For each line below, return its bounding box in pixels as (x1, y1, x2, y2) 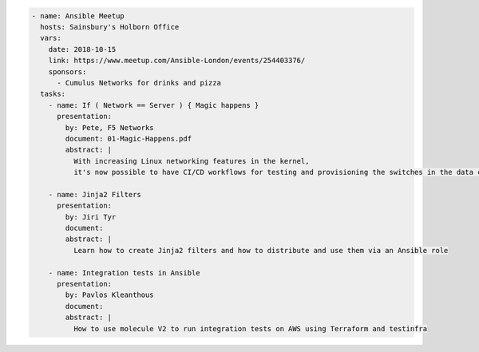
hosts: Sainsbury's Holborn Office (40, 22, 180, 31)
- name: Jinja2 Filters (48, 190, 141, 199)
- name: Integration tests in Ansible (48, 268, 200, 277)
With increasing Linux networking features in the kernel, (73, 156, 310, 165)
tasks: (40, 89, 66, 99)
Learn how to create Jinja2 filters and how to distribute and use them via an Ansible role (73, 246, 449, 255)
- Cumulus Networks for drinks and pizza (57, 78, 221, 87)
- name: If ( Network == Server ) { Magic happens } (48, 101, 259, 109)
